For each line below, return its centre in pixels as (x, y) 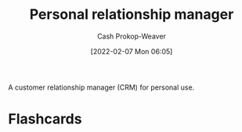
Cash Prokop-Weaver (132, 36)
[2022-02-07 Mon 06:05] (132, 51)
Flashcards (45, 119)
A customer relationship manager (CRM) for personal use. (101, 87)
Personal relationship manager (132, 15)
